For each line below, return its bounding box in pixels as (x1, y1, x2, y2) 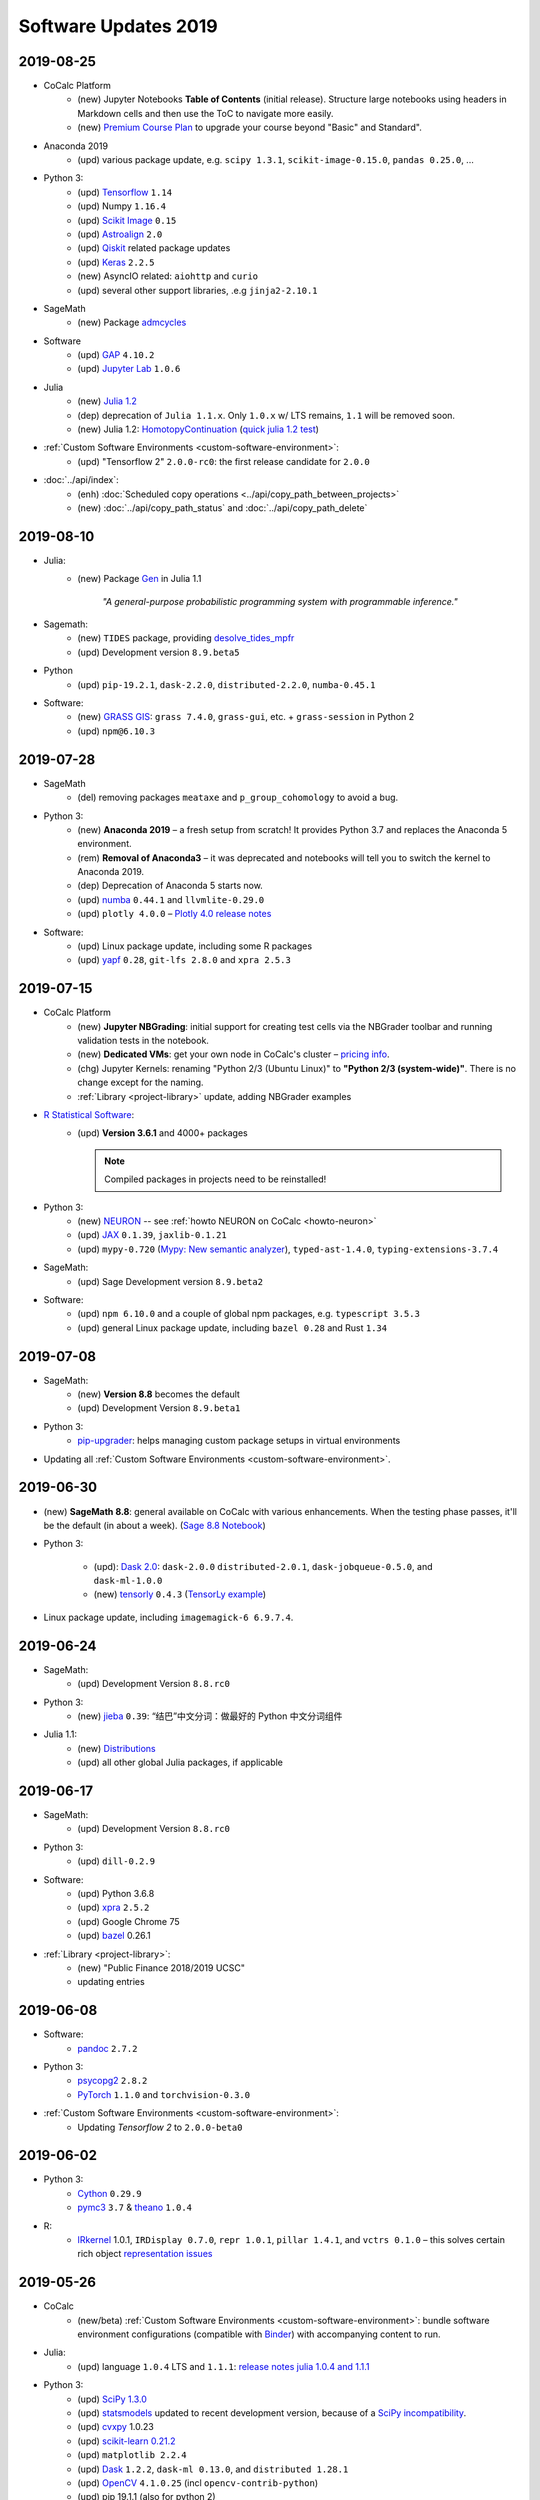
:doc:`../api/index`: (43, 474, 119, 486)
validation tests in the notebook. (77, 1035, 210, 1047)
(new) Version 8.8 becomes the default (77, 1388, 240, 1400)
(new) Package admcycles (77, 316, 187, 329)
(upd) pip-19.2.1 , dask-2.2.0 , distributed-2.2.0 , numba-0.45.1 (77, 678, 376, 690)
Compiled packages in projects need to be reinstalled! (104, 1173, 327, 1185)
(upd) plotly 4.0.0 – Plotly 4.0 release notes (77, 908, 272, 920)
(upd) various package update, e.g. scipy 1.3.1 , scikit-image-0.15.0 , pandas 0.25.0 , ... (77, 154, 474, 166)
